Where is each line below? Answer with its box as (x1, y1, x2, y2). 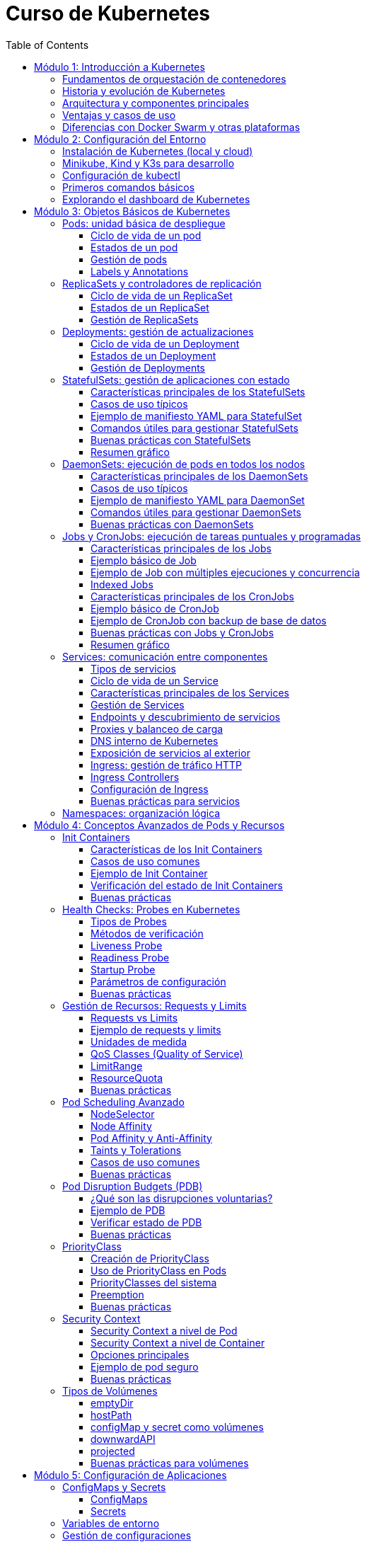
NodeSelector (91, 1107, 155, 1120)
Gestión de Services (91, 698, 185, 711)
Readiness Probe (91, 951, 170, 964)
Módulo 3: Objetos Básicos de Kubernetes (34, 205, 231, 217)
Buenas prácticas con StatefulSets (91, 433, 251, 446)
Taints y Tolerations (91, 1143, 182, 1156)
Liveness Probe (91, 939, 163, 952)
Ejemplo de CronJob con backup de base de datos (91, 614, 327, 627)
